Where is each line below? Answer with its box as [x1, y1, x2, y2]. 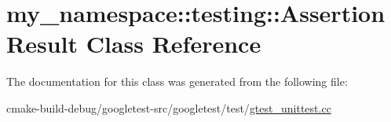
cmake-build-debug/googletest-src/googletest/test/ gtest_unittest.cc [6, 99, 331, 116]
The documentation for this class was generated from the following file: [6, 73, 348, 90]
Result [6, 28, 78, 60]
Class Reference [86, 28, 261, 60]
